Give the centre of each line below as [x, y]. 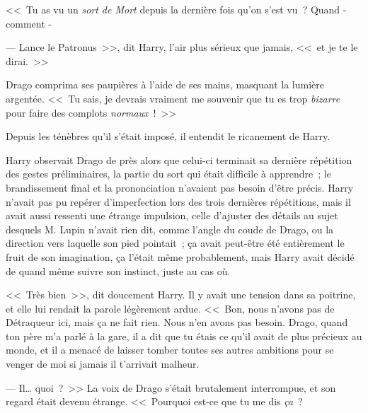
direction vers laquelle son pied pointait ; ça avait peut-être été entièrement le [175, 243]
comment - [29, 23]
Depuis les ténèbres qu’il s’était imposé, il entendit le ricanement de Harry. [168, 136]
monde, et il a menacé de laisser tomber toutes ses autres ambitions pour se [170, 350]
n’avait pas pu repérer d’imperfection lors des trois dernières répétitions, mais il [178, 201]
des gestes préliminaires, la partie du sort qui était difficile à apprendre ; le [168, 174]
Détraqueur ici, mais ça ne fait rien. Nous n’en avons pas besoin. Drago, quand [177, 322]
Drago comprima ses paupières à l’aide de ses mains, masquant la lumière [165, 85]
